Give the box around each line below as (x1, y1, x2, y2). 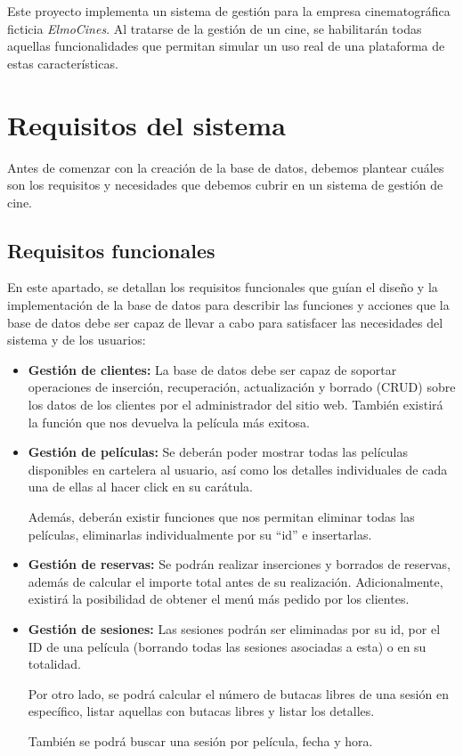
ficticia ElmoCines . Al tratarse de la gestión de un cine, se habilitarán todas (7, 19, 422, 37)
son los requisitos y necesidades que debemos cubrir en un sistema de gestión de (7, 175, 443, 194)
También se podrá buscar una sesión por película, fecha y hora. (28, 731, 373, 750)
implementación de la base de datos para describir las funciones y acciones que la (7, 296, 450, 314)
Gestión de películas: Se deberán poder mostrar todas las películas (28, 443, 408, 461)
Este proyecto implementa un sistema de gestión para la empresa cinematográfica (7, 2, 451, 20)
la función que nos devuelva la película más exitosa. (28, 412, 310, 431)
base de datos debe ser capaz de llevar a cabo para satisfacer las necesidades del (7, 313, 443, 331)
